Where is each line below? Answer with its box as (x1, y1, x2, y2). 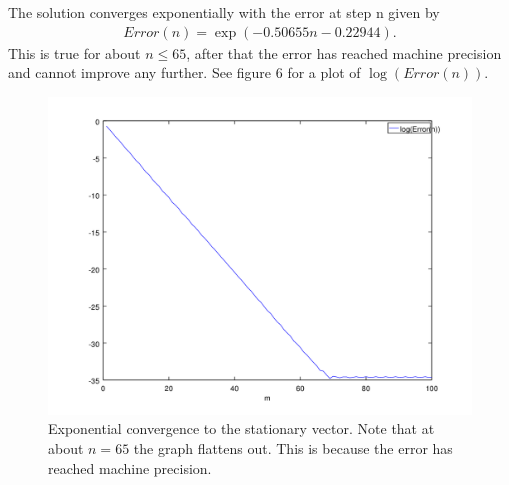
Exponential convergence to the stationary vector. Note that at (48, 418, 435, 439)
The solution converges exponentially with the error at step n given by (8, 2, 440, 22)
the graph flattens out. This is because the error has (133, 438, 453, 458)
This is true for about (8, 42, 141, 63)
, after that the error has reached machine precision (186, 42, 502, 63)
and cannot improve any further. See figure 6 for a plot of (8, 62, 361, 83)
